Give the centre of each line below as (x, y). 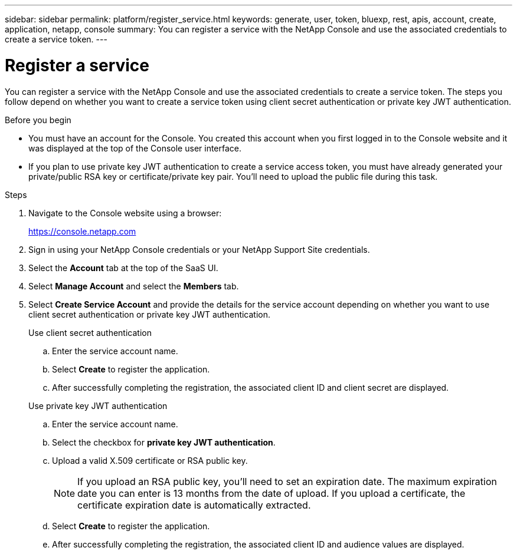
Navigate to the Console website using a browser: (125, 213)
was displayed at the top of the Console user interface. (135, 148)
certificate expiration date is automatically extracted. (194, 505)
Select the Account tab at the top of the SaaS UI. (123, 268)
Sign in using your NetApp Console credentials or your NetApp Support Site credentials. (199, 249)
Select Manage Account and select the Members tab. (134, 286)
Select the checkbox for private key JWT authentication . (164, 442)
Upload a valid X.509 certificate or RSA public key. (150, 460)
